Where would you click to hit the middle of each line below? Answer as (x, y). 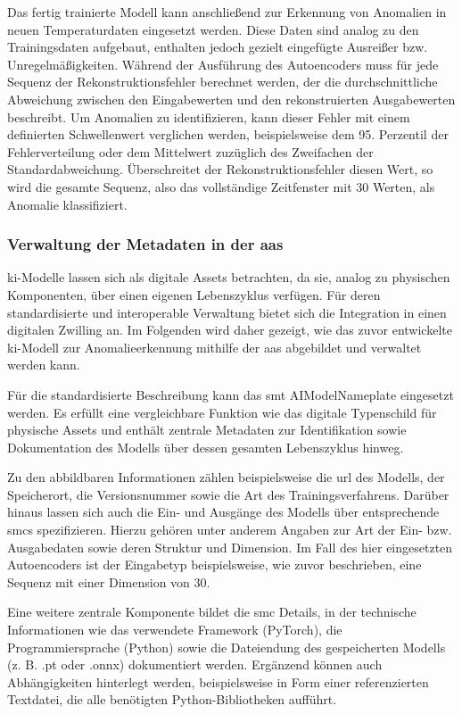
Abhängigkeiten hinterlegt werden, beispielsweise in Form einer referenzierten (218, 681)
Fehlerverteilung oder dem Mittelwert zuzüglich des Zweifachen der (190, 151)
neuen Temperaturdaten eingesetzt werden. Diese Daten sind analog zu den (213, 29)
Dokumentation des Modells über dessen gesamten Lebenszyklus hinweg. (206, 447)
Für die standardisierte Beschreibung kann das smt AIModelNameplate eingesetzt (231, 394)
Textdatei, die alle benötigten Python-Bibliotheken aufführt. (172, 699)
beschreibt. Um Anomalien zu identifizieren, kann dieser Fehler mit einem (209, 116)
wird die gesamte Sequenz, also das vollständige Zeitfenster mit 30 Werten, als (221, 186)
